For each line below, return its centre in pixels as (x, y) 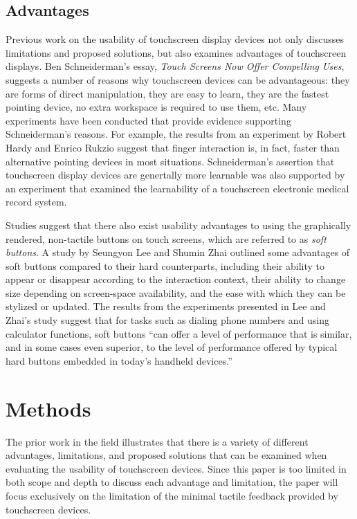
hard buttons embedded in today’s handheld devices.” (119, 360)
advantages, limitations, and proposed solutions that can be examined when (166, 455)
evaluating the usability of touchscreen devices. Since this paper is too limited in (176, 468)
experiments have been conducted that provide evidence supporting (148, 120)
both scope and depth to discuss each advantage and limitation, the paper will (172, 482)
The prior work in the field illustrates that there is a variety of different (157, 441)
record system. (36, 202)
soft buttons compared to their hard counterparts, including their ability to (165, 265)
